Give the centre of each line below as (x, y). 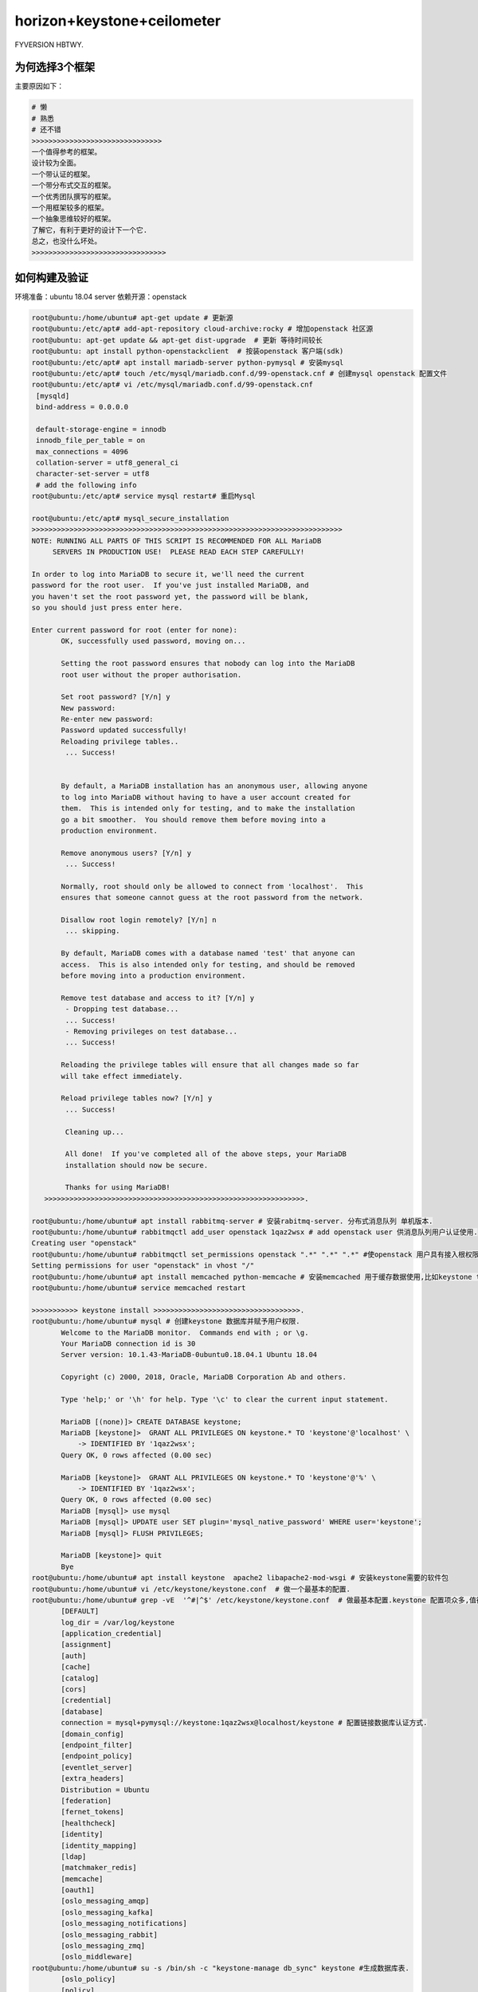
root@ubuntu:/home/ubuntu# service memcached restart (139, 1288)
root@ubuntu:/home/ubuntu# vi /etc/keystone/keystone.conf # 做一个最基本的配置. (191, 1589)
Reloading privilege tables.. (120, 741)
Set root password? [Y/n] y (116, 697)
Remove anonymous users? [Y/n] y (126, 853)
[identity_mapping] (99, 1845)
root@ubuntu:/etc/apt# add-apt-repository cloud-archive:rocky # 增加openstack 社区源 (202, 329)
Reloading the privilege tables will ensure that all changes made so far (210, 1065)
